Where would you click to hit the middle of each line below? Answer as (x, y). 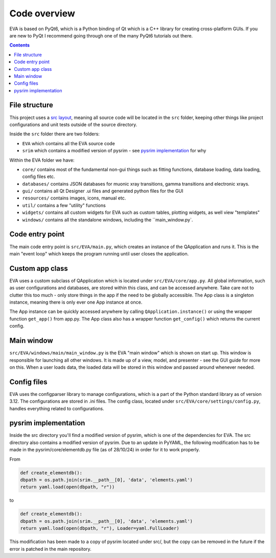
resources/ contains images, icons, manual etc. (74, 198)
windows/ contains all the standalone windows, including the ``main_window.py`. (108, 220)
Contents (20, 45)
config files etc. (39, 176)
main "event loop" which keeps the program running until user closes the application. (99, 253)
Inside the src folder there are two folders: (54, 134)
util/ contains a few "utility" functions (64, 205)
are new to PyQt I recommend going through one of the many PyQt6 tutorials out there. (101, 35)
